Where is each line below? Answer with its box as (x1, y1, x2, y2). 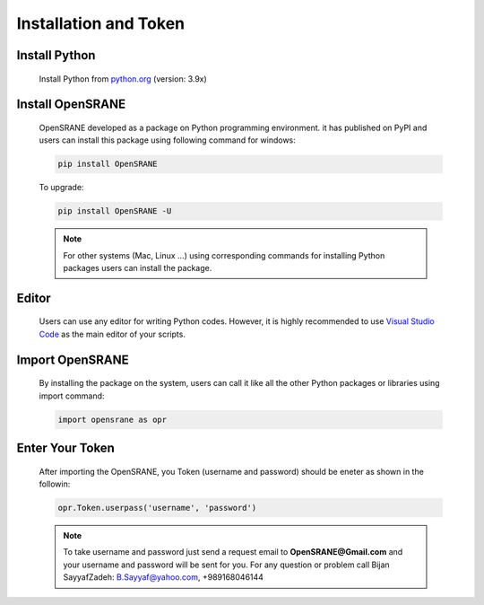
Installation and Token (16, 13, 186, 33)
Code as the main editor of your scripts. (39, 329, 186, 339)
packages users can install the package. (63, 263, 212, 274)
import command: (39, 390, 105, 401)
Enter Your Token (16, 441, 116, 456)
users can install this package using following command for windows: (39, 135, 296, 145)
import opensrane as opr (57, 414, 168, 425)
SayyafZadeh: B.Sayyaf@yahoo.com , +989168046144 (63, 572, 264, 583)
